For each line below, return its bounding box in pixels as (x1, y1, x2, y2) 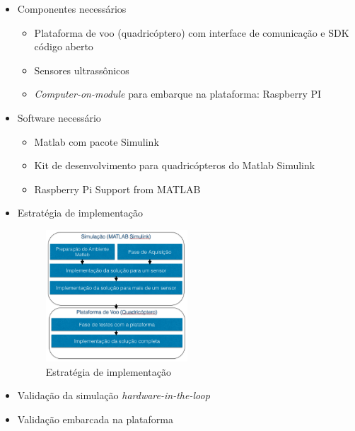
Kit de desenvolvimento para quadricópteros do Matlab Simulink (34, 158, 315, 173)
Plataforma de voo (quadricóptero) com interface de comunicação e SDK (34, 25, 349, 40)
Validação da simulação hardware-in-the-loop (17, 388, 210, 403)
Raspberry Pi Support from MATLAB (34, 181, 201, 196)
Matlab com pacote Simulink (34, 134, 159, 149)
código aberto (34, 39, 93, 54)
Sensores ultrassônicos (34, 62, 129, 77)
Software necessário (17, 110, 101, 125)
